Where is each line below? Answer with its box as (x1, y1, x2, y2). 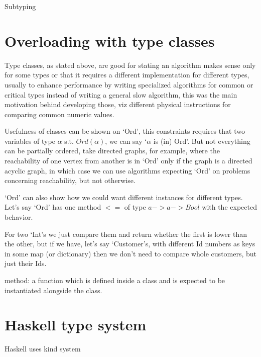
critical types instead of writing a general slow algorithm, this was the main (5, 89, 237, 100)
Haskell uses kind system (5, 343, 81, 354)
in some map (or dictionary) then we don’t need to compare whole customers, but (5, 248, 257, 258)
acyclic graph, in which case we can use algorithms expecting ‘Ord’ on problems (5, 165, 250, 175)
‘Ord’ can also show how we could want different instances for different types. (5, 192, 243, 202)
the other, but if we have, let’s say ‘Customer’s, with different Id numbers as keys (5, 238, 255, 249)
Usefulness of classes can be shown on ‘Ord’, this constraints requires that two (5, 126, 245, 136)
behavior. (5, 212, 33, 222)
